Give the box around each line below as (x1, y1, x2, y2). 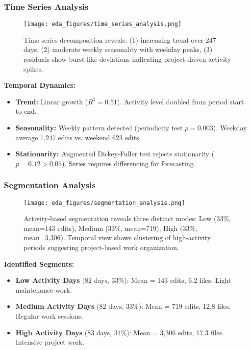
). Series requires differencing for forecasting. (61, 158, 196, 168)
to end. (15, 106, 37, 116)
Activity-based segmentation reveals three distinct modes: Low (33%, (24, 213, 231, 224)
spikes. (24, 63, 43, 74)
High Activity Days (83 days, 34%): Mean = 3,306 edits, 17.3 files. (15, 327, 225, 337)
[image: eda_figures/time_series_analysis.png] (24, 21, 182, 28)
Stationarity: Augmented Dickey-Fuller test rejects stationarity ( (15, 149, 215, 159)
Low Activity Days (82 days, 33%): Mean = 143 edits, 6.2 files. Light (15, 275, 231, 285)
